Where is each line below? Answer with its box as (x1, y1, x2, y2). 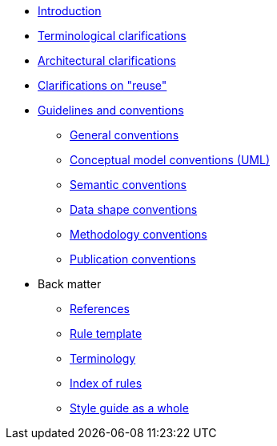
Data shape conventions (70, 203, 198, 216)
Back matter (38, 277, 102, 291)
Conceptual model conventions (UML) (70, 153, 271, 167)
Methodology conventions (70, 227, 207, 241)
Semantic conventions (70, 178, 187, 191)
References (70, 302, 130, 315)
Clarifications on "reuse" (38, 78, 167, 92)
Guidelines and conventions (38, 103, 184, 117)
